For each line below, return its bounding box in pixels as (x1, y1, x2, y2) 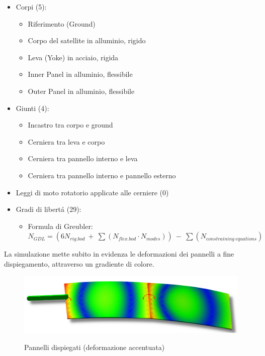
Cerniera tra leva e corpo (28, 136, 105, 147)
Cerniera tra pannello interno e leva (28, 153, 138, 164)
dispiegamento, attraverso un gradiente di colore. (4, 258, 154, 269)
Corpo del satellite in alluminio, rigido (28, 35, 146, 46)
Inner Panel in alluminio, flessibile (28, 69, 133, 79)
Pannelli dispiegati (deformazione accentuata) (24, 341, 165, 352)
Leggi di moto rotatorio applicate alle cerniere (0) (16, 187, 169, 197)
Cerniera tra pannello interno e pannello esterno (28, 170, 176, 180)
